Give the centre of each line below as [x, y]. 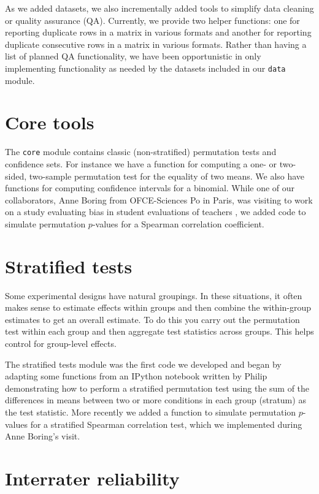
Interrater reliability [92, 478]
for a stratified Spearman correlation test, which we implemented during [166, 424]
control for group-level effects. [61, 344]
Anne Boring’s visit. [43, 436]
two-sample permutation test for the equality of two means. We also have [167, 176]
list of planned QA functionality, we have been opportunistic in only [133, 56]
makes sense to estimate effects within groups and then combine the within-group [158, 307]
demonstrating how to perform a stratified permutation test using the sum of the [157, 388]
